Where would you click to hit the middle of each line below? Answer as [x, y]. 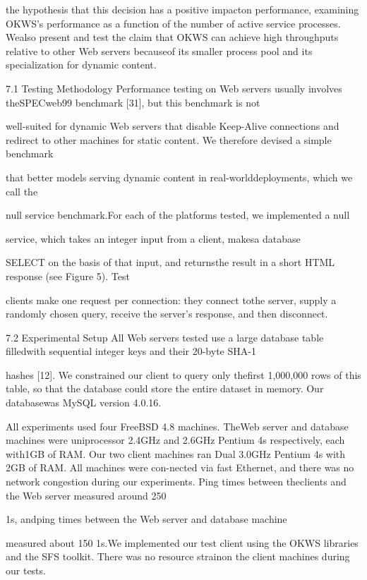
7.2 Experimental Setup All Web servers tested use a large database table [165, 337]
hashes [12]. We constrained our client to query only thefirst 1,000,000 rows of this [183, 374]
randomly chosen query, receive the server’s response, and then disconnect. [167, 314]
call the [22, 191]
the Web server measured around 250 [86, 495]
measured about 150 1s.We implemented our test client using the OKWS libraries [182, 542]
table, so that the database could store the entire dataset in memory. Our [165, 388]
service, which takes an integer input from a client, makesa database [153, 238]
